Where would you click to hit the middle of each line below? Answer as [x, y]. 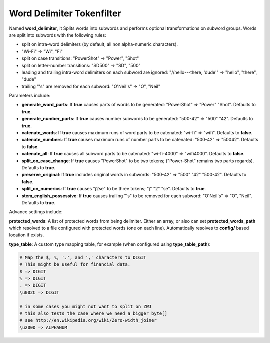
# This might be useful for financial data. [75, 265]
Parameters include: [30, 96]
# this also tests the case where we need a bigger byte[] [93, 313]
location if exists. [27, 235]
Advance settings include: [36, 212]
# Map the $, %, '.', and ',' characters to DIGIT [83, 257]
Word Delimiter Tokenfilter [65, 13]
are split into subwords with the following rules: [58, 35]
